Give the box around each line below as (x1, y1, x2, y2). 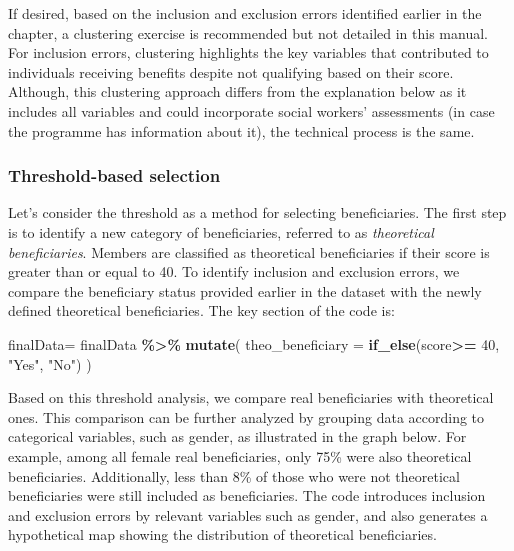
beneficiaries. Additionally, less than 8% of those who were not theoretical (8, 465, 460, 486)
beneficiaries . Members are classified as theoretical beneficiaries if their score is (8, 241, 490, 262)
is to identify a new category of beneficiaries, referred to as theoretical (8, 221, 434, 242)
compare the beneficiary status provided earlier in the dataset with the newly (8, 280, 482, 301)
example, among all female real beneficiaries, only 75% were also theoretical (8, 445, 472, 466)
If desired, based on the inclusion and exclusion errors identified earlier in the (8, 3, 482, 23)
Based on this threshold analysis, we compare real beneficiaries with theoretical (8, 387, 494, 408)
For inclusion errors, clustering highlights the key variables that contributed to (8, 42, 489, 63)
